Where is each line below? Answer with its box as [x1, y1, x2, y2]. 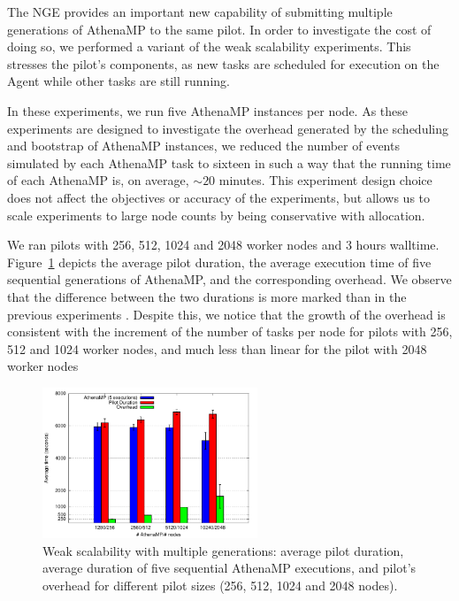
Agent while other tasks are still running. [7, 72, 230, 90]
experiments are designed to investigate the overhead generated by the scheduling [7, 119, 448, 137]
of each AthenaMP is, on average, [7, 171, 189, 189]
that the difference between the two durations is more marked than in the [7, 287, 407, 305]
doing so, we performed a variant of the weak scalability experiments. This [7, 37, 411, 56]
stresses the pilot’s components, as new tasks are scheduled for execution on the [7, 54, 440, 73]
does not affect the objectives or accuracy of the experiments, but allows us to [7, 188, 431, 206]
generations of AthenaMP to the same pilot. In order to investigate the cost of [7, 19, 432, 38]
